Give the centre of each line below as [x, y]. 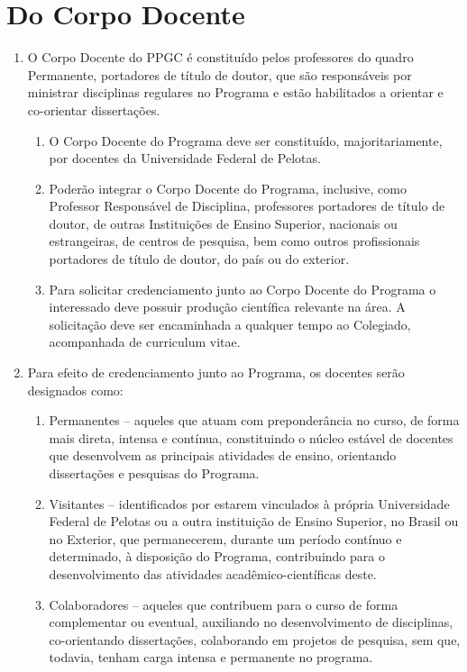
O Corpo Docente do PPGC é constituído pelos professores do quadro [220, 57]
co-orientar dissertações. [94, 109]
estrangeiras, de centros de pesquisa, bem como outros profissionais [234, 241]
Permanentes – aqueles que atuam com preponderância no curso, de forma [254, 420]
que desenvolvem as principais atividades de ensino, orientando [223, 455]
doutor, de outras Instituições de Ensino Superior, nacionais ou [223, 223]
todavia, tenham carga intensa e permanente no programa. [211, 657]
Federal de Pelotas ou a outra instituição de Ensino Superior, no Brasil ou [254, 521]
